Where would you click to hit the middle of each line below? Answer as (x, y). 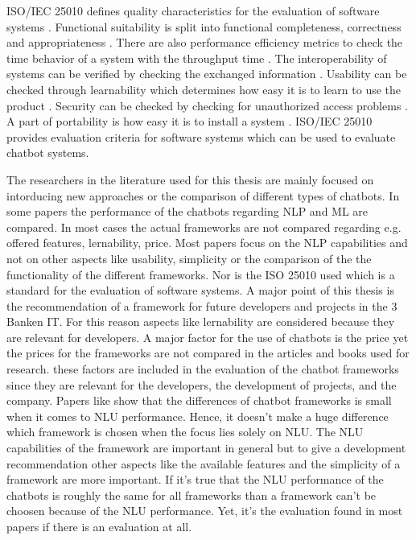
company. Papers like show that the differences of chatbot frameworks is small (199, 400)
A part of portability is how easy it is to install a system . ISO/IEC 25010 (189, 121)
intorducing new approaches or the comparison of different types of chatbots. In (203, 195)
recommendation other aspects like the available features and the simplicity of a (204, 463)
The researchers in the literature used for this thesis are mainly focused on (190, 179)
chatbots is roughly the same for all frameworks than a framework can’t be (192, 495)
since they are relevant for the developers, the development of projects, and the (202, 384)
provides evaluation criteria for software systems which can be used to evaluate (201, 136)
